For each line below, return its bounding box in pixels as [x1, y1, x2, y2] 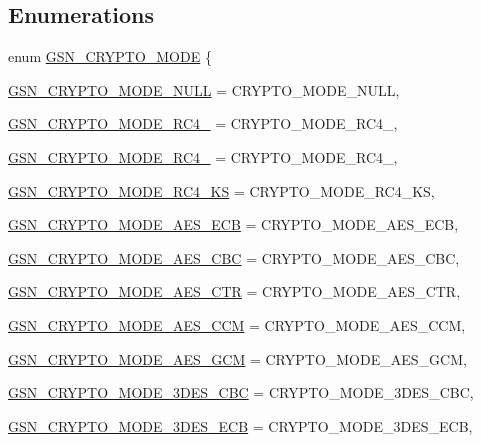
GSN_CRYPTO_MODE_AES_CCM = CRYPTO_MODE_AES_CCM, [8, 314, 466, 335]
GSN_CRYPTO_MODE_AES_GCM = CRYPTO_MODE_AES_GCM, [8, 348, 467, 369]
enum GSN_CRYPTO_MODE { [8, 46, 212, 67]
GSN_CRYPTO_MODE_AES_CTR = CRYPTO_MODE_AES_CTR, [8, 281, 461, 302]
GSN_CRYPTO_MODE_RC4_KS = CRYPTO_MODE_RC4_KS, [8, 180, 435, 201]
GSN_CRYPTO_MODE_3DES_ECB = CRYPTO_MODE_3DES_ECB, [8, 415, 473, 436]
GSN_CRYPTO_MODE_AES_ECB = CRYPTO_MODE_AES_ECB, [8, 214, 459, 235]
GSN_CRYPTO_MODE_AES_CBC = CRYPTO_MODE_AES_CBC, [8, 247, 460, 268]
